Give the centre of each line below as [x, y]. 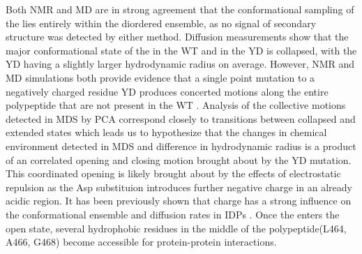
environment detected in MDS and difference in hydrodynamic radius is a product [181, 145]
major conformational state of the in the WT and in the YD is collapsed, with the [181, 50]
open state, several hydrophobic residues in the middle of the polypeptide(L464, [176, 228]
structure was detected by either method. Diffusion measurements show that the [177, 37]
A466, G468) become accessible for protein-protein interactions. [141, 242]
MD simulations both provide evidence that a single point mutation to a [160, 77]
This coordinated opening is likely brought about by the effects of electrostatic [173, 173]
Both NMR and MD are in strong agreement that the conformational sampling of [180, 9]
